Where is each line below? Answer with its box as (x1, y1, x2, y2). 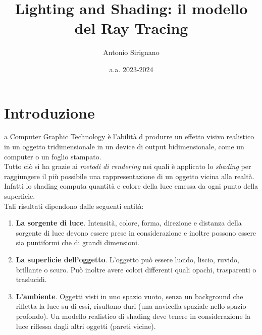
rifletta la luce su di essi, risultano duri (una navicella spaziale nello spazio (16, 301, 246, 311)
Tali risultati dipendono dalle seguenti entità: (4, 200, 144, 211)
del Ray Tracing (74, 18, 188, 38)
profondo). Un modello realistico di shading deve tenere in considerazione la (16, 310, 251, 321)
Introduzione (4, 102, 95, 123)
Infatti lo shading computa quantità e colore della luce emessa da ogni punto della (4, 181, 258, 191)
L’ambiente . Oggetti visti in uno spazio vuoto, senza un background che (16, 291, 243, 301)
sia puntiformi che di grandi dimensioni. (16, 237, 139, 248)
